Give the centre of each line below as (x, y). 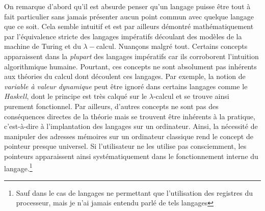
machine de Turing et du (43, 46)
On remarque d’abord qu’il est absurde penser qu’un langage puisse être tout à (127, 6)
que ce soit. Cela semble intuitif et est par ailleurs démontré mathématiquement (129, 26)
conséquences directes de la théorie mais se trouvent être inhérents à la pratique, (130, 116)
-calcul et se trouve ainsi (191, 96)
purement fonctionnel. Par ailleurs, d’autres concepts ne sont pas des (111, 106)
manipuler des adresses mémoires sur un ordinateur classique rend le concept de (129, 136)
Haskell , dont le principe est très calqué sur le (76, 96)
